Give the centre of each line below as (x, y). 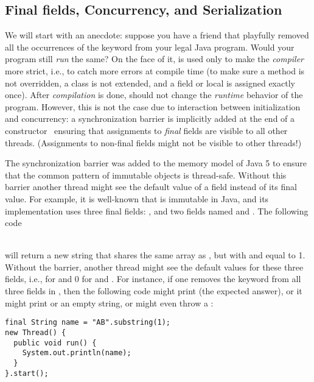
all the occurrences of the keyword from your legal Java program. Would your (150, 47)
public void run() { (55, 343)
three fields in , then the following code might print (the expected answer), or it (154, 291)
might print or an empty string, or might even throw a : (109, 302)
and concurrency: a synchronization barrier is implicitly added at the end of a (150, 118)
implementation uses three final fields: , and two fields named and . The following (157, 210)
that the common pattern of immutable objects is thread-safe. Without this (146, 175)
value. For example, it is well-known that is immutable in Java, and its (137, 198)
